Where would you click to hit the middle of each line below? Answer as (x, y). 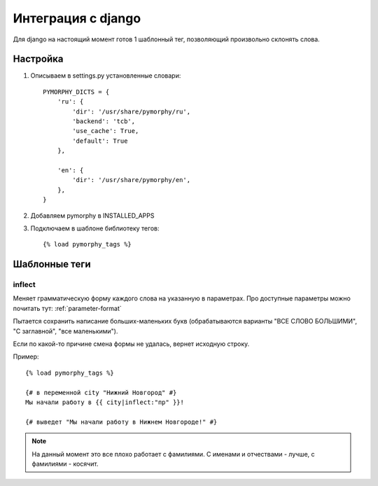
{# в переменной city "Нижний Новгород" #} (101, 393)
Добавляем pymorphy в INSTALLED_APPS (92, 215)
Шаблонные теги (52, 264)
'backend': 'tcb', (104, 121)
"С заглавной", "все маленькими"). (65, 331)
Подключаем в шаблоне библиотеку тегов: (95, 228)
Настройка (38, 59)
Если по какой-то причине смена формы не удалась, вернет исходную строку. (131, 344)
